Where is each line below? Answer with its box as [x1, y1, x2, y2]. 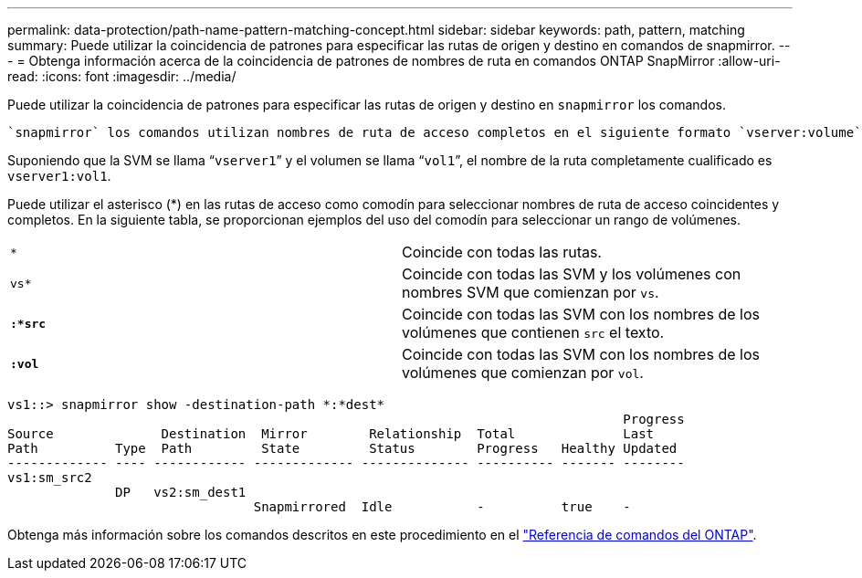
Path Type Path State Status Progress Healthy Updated [7, 441, 678, 456]
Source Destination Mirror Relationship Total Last [7, 426, 655, 441]
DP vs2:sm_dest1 [115, 485, 247, 499]
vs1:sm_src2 [7, 470, 92, 485]
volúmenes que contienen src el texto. [402, 323, 665, 342]
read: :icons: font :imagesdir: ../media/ [7, 68, 237, 84]
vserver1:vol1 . [7, 168, 111, 184]
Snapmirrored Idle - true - [253, 499, 631, 514]
